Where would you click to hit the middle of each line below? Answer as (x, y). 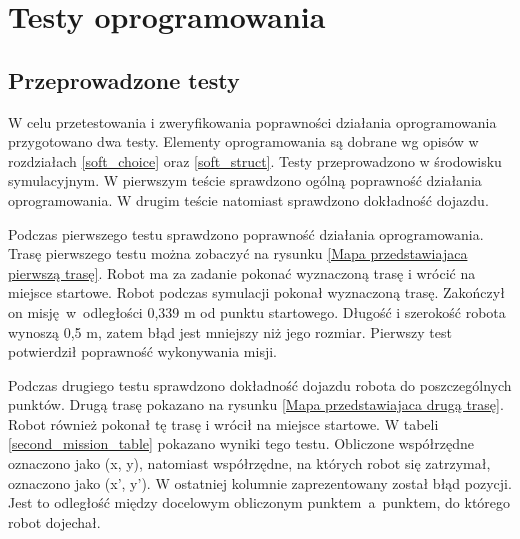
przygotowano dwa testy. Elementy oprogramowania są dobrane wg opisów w (243, 141)
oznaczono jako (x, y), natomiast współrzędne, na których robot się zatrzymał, (249, 463)
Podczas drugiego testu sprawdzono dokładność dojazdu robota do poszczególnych (260, 384)
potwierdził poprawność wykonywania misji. (143, 351)
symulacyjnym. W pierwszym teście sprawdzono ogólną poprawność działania (245, 180)
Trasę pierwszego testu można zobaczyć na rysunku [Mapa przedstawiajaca (238, 253)
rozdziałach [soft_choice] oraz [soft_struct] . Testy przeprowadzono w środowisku (255, 160)
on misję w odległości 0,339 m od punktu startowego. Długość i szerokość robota (257, 311)
